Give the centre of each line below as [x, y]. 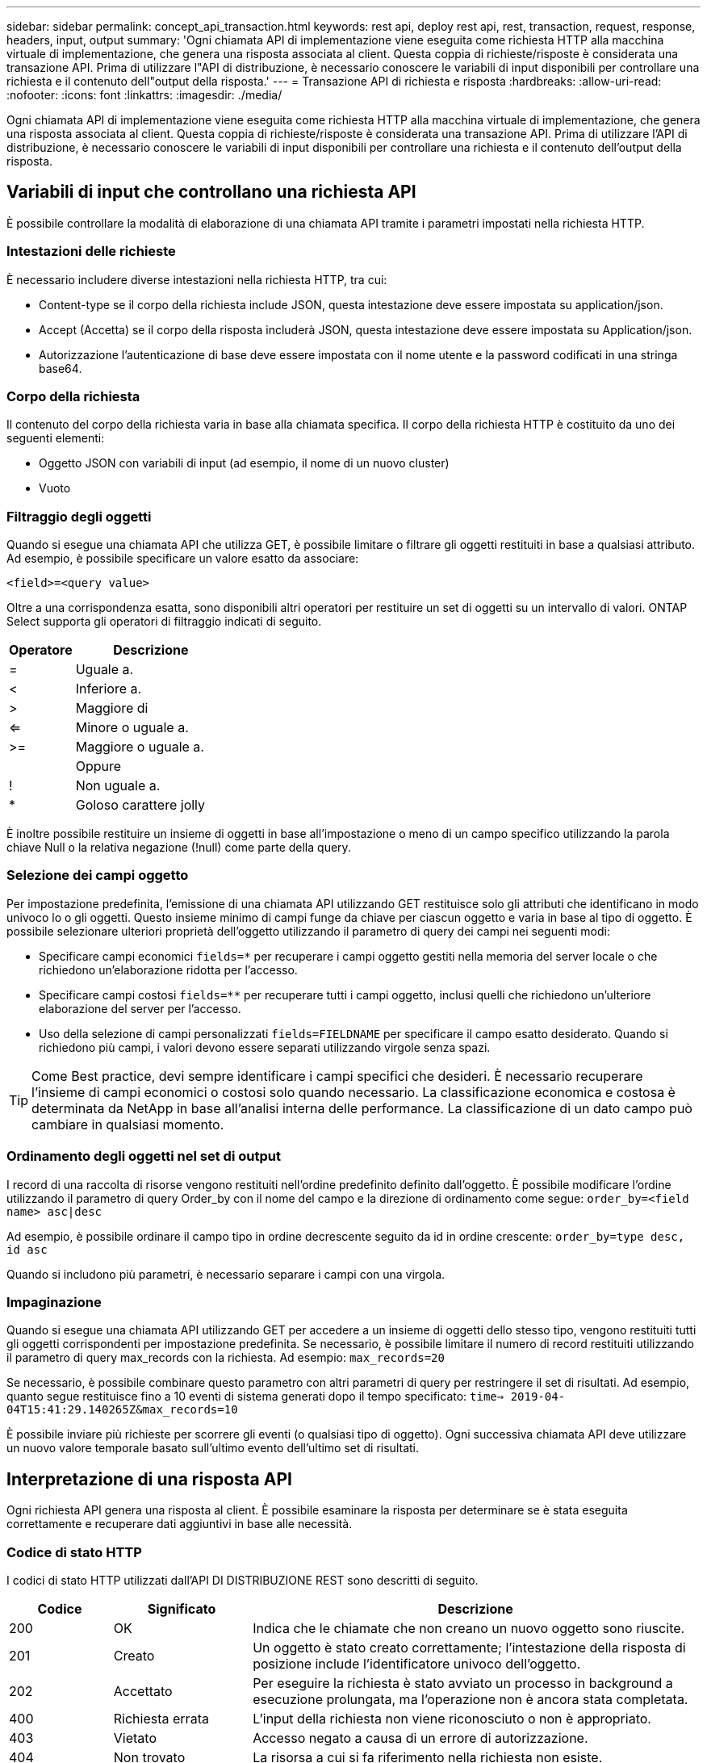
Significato [182, 1608]
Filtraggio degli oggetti [79, 516]
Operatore [41, 650]
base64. [61, 368]
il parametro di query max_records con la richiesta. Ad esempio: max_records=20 [226, 1358]
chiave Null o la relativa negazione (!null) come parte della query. [179, 848]
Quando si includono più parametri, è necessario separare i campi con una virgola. [226, 1274]
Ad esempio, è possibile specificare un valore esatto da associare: [183, 559]
